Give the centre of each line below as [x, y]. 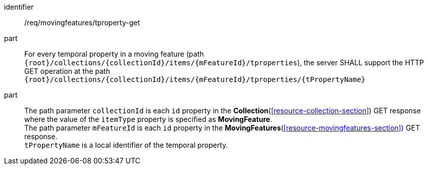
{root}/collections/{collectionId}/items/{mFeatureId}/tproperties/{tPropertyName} [195, 79]
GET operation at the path [67, 71]
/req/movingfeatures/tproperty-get [82, 23]
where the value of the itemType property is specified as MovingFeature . [148, 119]
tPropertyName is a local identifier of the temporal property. [126, 145]
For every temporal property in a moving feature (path [114, 54]
